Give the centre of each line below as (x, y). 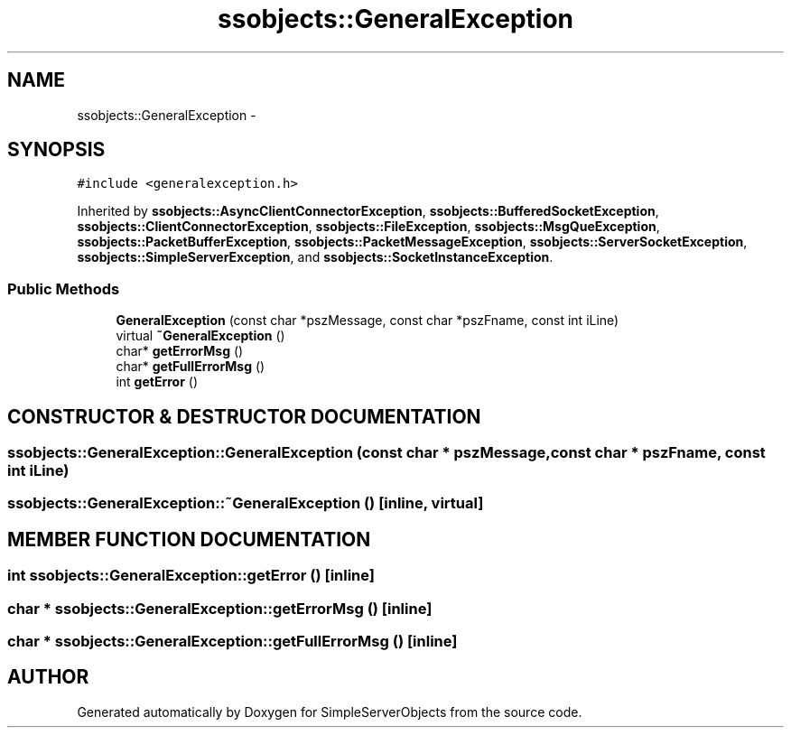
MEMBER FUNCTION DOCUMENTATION (189, 539)
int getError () (157, 382)
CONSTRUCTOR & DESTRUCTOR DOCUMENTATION (244, 416)
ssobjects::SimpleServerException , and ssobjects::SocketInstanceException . (315, 257)
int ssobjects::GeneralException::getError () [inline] (191, 576)
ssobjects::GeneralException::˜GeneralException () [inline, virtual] (246, 503)
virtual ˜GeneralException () (200, 336)
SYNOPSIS (56, 150)
